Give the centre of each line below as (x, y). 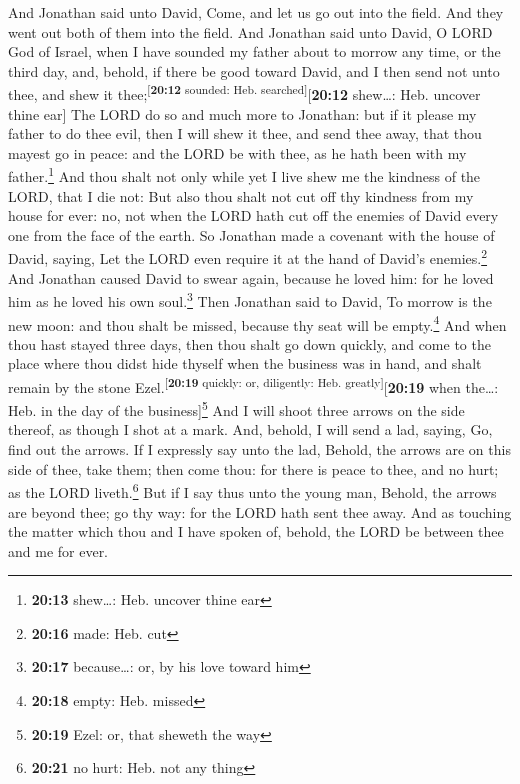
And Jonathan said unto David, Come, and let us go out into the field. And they (256, 12)
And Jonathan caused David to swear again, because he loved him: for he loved (251, 277)
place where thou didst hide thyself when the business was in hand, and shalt (245, 363)
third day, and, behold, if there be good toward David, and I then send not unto (254, 70)
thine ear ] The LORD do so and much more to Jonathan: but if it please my (242, 113)
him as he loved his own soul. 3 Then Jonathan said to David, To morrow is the (250, 299)
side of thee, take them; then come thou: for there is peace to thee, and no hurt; (253, 468)
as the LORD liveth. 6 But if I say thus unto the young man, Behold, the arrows (252, 490)
